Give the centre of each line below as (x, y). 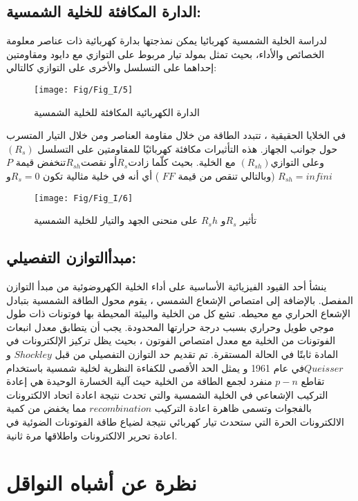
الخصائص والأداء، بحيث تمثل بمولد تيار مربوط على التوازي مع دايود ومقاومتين (166, 54)
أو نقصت (99, 162)
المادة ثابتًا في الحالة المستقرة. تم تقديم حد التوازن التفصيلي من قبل (197, 354)
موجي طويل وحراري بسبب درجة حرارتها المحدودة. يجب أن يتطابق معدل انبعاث (170, 327)
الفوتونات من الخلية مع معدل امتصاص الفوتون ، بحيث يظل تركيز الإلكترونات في (171, 340)
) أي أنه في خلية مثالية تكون (101, 176)
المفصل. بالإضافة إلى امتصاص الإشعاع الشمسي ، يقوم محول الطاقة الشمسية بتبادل (180, 300)
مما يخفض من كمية (46, 408)
